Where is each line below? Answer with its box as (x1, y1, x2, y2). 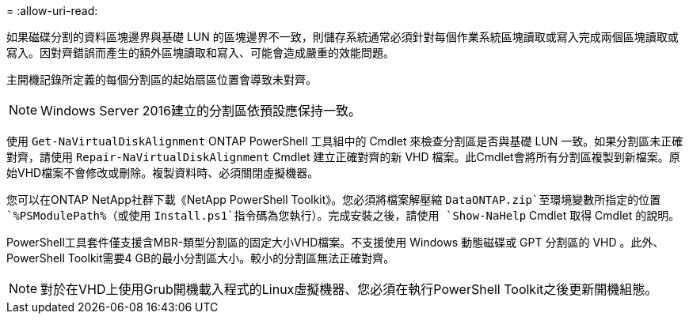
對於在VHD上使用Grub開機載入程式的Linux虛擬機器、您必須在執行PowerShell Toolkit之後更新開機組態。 (40, 281, 658, 297)
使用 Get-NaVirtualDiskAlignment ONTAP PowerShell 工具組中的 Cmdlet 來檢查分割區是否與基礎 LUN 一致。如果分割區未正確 (6, 134, 683, 148)
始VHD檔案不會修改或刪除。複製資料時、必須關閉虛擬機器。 (6, 166, 319, 179)
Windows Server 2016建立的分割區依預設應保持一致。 (40, 103, 361, 119)
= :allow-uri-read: (6, 4, 98, 17)
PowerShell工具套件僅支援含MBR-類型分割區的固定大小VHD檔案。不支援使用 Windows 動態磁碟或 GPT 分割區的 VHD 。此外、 (6, 235, 664, 249)
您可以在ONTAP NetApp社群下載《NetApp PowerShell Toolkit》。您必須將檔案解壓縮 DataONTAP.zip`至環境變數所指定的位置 (6, 193, 661, 206)
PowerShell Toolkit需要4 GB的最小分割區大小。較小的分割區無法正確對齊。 (6, 251, 395, 265)
